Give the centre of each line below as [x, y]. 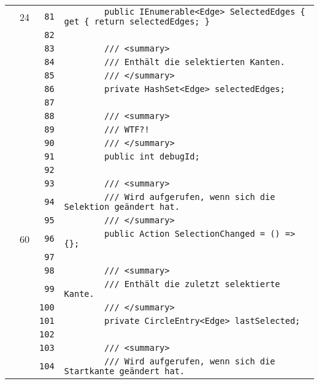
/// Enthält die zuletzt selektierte [192, 284]
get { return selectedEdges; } [137, 21]
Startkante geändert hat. [124, 371]
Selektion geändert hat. [122, 207]
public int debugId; [152, 156]
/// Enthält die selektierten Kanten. [195, 62]
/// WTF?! [127, 129]
